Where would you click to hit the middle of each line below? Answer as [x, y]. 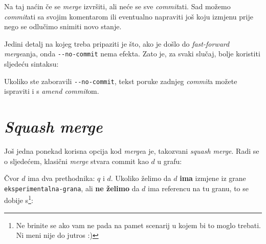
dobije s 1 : [19, 199]
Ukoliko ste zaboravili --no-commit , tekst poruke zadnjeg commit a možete [121, 81]
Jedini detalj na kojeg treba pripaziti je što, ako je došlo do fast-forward [117, 43]
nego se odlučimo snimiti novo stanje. [63, 26]
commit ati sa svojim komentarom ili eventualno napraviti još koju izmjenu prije [129, 16]
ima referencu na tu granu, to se [198, 188]
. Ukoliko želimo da [141, 178]
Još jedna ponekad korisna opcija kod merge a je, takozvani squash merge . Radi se [132, 151]
